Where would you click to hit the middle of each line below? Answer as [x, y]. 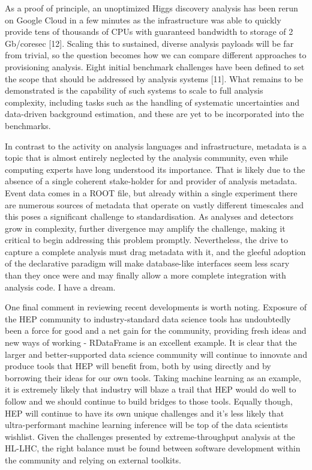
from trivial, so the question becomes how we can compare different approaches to [156, 55]
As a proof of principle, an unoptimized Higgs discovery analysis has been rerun [151, 8]
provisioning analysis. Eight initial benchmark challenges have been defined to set [155, 66]
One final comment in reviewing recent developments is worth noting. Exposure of [156, 307]
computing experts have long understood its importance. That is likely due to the [155, 169]
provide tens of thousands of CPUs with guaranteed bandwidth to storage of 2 [149, 32]
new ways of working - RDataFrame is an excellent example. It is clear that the [151, 342]
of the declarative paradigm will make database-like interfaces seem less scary [147, 263]
